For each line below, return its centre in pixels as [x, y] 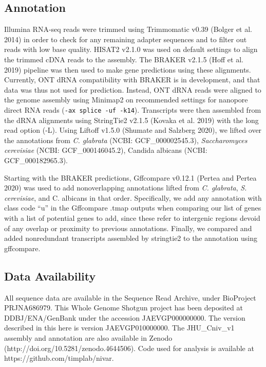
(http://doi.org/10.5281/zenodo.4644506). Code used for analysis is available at [129, 348]
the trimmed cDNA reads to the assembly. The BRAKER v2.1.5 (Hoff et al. [124, 59]
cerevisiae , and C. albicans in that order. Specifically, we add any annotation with [133, 197]
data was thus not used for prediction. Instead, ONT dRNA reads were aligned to [133, 89]
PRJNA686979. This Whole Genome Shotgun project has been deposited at [123, 308]
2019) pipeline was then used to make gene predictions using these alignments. [128, 69]
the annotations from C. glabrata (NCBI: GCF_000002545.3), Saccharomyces [126, 140]
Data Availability [50, 276]
